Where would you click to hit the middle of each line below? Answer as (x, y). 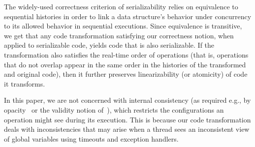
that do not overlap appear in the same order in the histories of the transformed (125, 64)
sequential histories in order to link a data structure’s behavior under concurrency (128, 16)
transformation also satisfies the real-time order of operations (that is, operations (126, 54)
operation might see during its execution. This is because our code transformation (127, 119)
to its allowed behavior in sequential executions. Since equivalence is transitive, (123, 26)
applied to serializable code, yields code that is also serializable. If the (109, 45)
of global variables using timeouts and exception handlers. (91, 138)
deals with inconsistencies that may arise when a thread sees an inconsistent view (127, 129)
